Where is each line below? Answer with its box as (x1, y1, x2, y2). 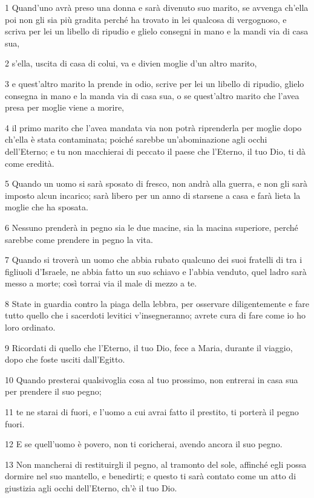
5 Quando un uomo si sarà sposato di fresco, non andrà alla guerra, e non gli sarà (5, 177, 308, 190)
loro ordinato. (5, 321, 56, 334)
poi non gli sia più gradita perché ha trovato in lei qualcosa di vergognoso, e (5, 13, 287, 25)
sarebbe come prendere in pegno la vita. (5, 233, 153, 245)
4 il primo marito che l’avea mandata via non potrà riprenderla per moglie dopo (5, 121, 302, 134)
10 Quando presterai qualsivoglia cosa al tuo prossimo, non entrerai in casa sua (5, 373, 298, 386)
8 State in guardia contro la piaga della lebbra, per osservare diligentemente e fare (5, 297, 309, 309)
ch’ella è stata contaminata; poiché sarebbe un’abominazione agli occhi (5, 133, 267, 146)
